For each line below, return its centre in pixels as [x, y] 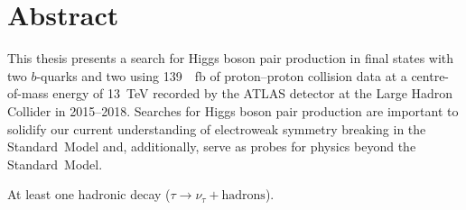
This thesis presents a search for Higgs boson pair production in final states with [231, 58]
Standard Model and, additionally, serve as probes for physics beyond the [212, 146]
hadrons [243, 196]
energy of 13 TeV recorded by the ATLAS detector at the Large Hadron [253, 93]
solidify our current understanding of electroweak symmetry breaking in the [217, 128]
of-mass [28, 93]
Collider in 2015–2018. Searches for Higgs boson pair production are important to [233, 110]
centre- [430, 75]
